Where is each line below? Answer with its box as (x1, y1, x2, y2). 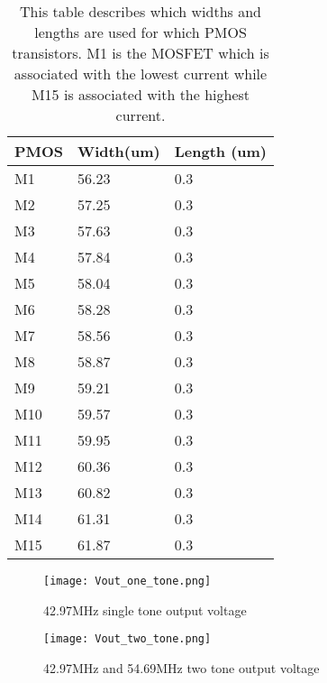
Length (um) (174, 141, 267, 162)
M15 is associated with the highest (31, 84, 250, 105)
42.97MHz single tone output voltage (43, 600, 247, 619)
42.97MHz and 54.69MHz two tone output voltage (43, 658, 320, 677)
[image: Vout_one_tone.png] (43, 575, 212, 587)
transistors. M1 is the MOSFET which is (12, 42, 269, 63)
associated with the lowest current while (14, 63, 268, 84)
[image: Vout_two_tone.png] (43, 632, 212, 646)
